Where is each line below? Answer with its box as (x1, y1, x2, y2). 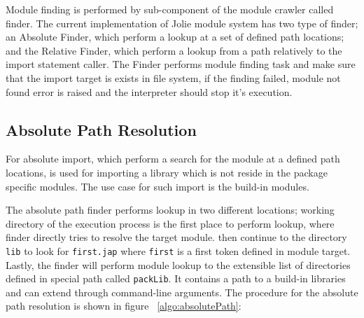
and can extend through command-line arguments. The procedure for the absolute (6, 284, 358, 299)
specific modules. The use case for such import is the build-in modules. (6, 179, 309, 193)
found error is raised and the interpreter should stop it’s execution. (6, 84, 293, 99)
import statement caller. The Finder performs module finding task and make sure (6, 57, 356, 71)
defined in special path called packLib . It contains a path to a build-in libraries (6, 271, 346, 286)
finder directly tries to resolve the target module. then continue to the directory (6, 230, 347, 244)
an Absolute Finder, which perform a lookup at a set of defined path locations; (6, 29, 344, 44)
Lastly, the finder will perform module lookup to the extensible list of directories (6, 257, 351, 272)
